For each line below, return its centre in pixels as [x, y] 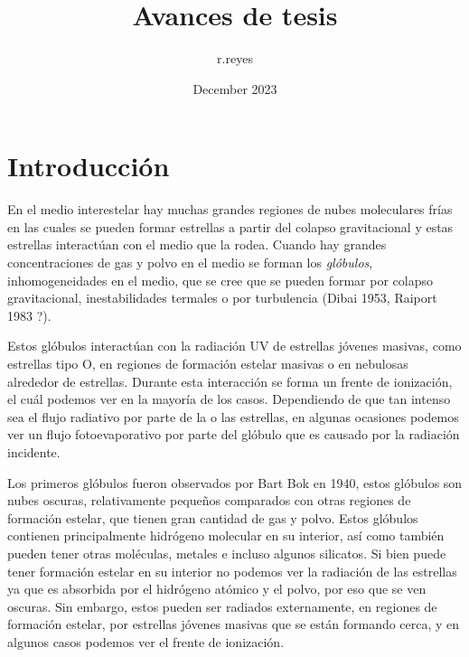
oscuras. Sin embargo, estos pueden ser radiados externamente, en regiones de [222, 606]
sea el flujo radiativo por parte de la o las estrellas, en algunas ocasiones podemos [233, 416]
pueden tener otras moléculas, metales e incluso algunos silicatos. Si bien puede [227, 553]
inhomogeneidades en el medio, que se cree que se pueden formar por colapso [220, 280]
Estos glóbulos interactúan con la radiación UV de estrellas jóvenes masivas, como [234, 346]
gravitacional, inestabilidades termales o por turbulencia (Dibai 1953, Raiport [222, 298]
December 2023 [235, 88]
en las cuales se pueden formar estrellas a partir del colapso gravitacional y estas [230, 226]
